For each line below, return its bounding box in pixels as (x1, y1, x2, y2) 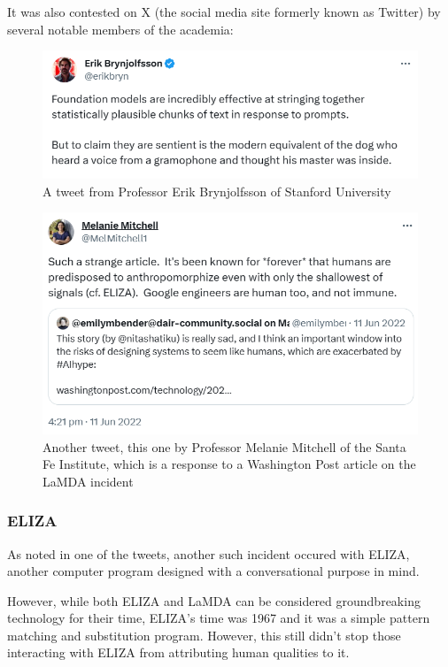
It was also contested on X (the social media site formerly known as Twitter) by (7, 3, 441, 20)
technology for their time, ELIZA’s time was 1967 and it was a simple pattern (7, 609, 430, 627)
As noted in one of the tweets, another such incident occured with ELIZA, (7, 544, 410, 563)
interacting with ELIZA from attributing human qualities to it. (7, 643, 350, 662)
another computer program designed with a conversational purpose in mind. (7, 562, 420, 580)
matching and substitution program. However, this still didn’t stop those (7, 625, 401, 644)
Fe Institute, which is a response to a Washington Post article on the (42, 455, 416, 473)
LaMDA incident (42, 471, 134, 490)
